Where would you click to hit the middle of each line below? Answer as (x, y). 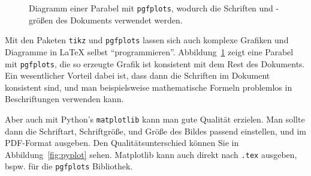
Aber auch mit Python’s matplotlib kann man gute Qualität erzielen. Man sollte (155, 119)
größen (41, 20)
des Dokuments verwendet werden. (119, 20)
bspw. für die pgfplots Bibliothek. (69, 166)
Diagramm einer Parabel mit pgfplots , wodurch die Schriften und (151, 8)
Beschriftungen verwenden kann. (64, 99)
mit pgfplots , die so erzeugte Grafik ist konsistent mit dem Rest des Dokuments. (155, 63)
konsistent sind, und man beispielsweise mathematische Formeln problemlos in (149, 87)
